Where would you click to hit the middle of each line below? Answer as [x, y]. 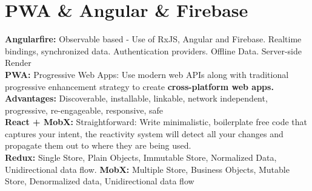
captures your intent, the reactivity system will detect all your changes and [144, 133]
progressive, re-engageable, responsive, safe [84, 110]
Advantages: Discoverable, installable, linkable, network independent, [136, 98]
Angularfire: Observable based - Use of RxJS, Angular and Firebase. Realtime [153, 39]
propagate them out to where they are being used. [98, 145]
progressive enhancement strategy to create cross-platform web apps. [139, 86]
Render [18, 63]
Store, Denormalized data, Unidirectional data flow [100, 181]
